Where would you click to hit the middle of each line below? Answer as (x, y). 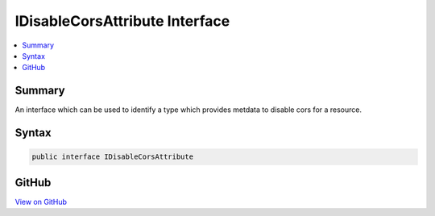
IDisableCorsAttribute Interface (122, 21)
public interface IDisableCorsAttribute (112, 157)
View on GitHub (41, 201)
